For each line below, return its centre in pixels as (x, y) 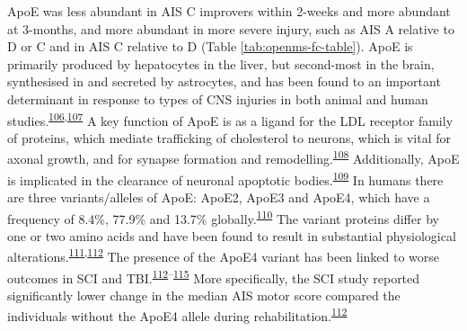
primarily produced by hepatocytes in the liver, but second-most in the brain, (221, 63)
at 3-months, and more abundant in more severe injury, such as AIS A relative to (231, 28)
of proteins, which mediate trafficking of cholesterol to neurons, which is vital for (229, 137)
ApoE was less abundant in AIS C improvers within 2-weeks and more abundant (229, 11)
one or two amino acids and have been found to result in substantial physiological (232, 235)
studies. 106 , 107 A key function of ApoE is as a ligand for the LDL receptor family (230, 119)
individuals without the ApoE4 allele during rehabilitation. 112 (177, 315)
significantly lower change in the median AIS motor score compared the (204, 295)
